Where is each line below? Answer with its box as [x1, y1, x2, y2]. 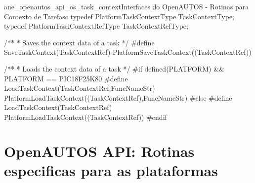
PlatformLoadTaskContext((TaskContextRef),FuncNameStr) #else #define [4, 92, 232, 103]
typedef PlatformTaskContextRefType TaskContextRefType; [4, 21, 188, 31]
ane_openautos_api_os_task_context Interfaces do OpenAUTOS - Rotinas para [4, 1, 249, 11]
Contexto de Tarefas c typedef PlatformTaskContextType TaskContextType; [4, 11, 235, 21]
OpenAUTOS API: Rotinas [4, 141, 195, 161]
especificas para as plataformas [4, 160, 218, 180]
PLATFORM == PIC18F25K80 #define [4, 73, 128, 83]
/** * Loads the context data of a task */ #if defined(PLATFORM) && [4, 63, 225, 73]
